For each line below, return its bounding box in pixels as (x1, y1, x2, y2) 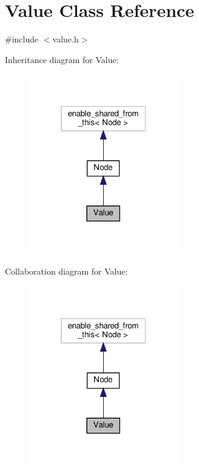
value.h (52, 33, 79, 45)
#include (5, 33, 39, 45)
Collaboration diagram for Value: (5, 264, 128, 277)
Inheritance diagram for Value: (5, 53, 119, 65)
